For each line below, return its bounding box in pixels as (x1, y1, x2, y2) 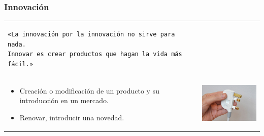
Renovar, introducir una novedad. (19, 112, 124, 122)
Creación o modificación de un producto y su (19, 85, 159, 96)
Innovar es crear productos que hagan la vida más (8, 51, 182, 58)
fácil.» (8, 60, 34, 68)
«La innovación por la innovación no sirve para (8, 30, 175, 38)
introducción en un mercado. (19, 95, 109, 106)
